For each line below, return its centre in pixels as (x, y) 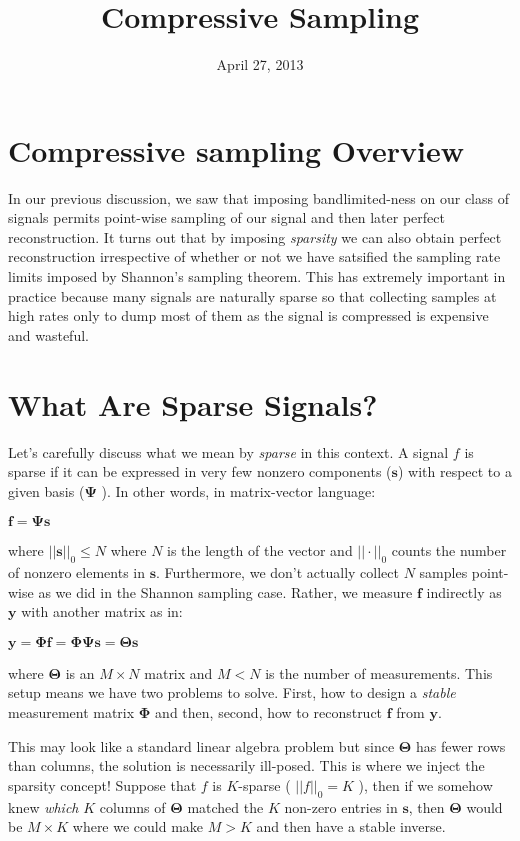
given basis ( (46, 490)
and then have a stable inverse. (351, 826)
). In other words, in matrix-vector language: (238, 490)
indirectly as (464, 591)
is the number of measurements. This (379, 672)
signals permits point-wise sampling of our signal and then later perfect (226, 217)
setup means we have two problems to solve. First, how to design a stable (232, 692)
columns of (132, 806)
